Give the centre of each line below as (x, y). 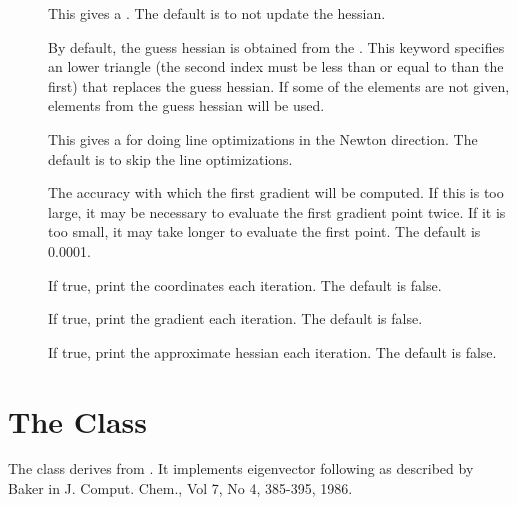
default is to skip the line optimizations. (170, 158)
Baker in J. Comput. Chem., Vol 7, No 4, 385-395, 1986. (180, 488)
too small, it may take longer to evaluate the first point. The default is (264, 231)
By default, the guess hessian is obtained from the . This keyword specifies (276, 46)
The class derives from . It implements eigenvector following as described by (241, 468)
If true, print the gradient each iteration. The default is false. (235, 318)
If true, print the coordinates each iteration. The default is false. (245, 284)
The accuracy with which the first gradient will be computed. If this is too (276, 192)
